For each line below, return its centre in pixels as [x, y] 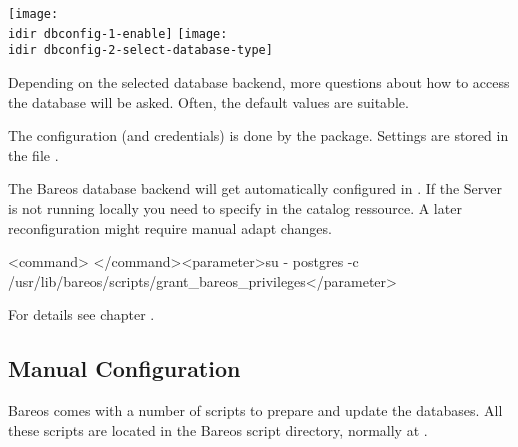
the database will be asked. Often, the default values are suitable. [208, 101]
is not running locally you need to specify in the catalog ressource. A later [235, 207]
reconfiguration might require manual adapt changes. [170, 227]
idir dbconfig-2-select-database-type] [140, 50]
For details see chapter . [81, 314]
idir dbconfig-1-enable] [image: [118, 33]
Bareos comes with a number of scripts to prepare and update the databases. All [255, 410]
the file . [33, 154]
